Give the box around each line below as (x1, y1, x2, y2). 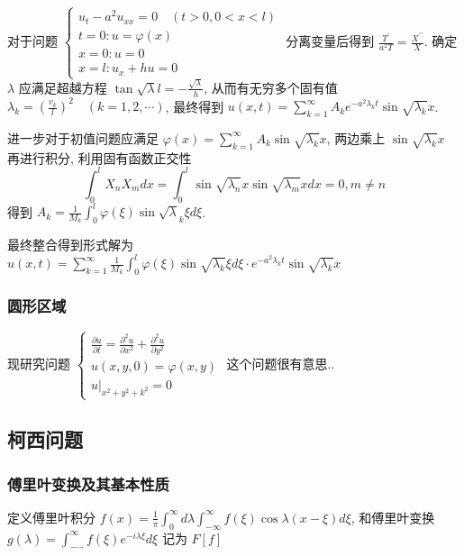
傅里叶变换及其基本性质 (7, 472, 169, 495)
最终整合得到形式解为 (7, 234, 133, 253)
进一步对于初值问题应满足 (7, 128, 159, 147)
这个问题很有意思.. (226, 353, 335, 372)
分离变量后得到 (286, 32, 375, 50)
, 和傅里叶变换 (350, 507, 435, 526)
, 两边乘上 (326, 128, 386, 147)
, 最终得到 (165, 96, 224, 115)
